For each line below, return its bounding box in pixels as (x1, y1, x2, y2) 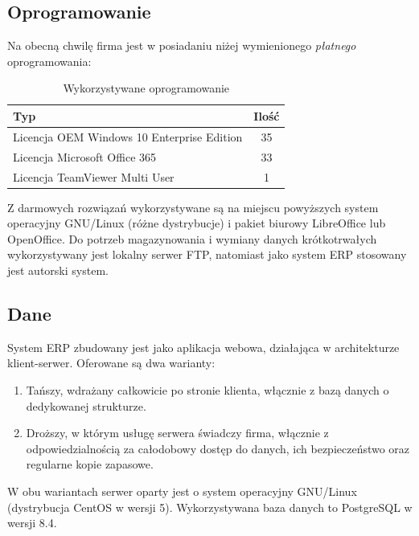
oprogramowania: (7, 52, 92, 69)
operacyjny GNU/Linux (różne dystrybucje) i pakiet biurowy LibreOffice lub (7, 215, 386, 231)
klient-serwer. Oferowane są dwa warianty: (7, 354, 216, 371)
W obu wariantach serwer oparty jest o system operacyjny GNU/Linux (7, 482, 357, 499)
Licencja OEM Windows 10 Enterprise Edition (13, 128, 243, 145)
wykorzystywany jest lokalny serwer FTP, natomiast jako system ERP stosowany (7, 246, 407, 263)
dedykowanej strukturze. (26, 397, 146, 414)
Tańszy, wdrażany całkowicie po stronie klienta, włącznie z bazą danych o (26, 381, 389, 398)
